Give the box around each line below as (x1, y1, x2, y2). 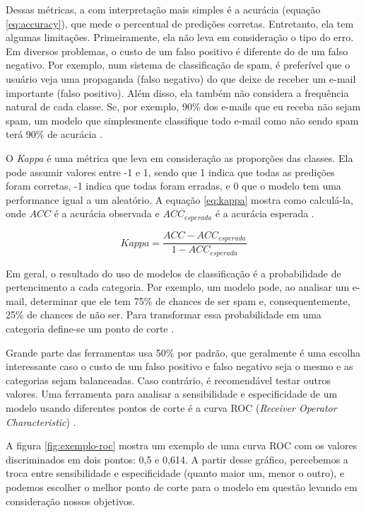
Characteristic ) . (6, 414, 76, 429)
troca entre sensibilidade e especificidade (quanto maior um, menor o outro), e (6, 466, 345, 480)
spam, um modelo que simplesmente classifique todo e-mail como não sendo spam (6, 113, 359, 127)
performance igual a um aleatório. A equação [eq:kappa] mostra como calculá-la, (6, 192, 353, 207)
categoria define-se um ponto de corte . (6, 321, 175, 336)
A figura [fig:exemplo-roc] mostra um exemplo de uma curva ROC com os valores (6, 438, 358, 453)
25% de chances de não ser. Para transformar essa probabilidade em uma (6, 307, 321, 322)
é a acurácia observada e (54, 206, 160, 221)
